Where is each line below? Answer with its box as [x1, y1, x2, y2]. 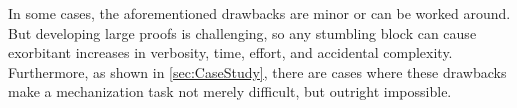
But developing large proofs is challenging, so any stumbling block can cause [8, 22, 477, 43]
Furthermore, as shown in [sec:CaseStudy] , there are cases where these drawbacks [8, 61, 507, 82]
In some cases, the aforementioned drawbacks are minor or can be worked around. [8, 3, 511, 23]
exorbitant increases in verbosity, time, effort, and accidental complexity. [8, 42, 453, 63]
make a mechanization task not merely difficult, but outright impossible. [8, 81, 452, 102]
